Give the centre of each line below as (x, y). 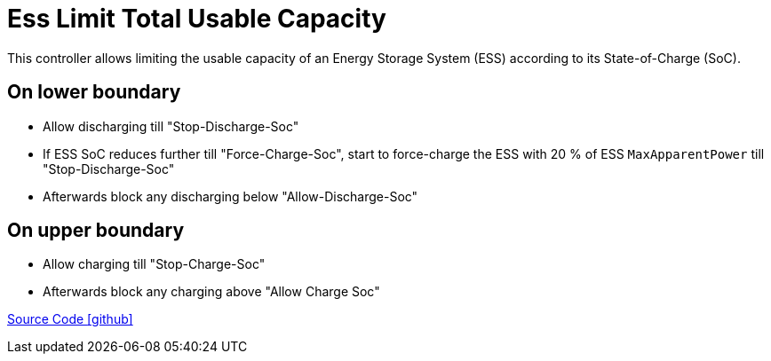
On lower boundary (94, 92)
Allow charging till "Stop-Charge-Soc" (154, 264)
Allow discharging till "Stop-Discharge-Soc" (171, 126)
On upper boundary (96, 231)
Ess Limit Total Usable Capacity (197, 19)
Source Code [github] (70, 319)
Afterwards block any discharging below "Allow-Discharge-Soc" (231, 196)
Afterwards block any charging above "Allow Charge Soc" (211, 292)
